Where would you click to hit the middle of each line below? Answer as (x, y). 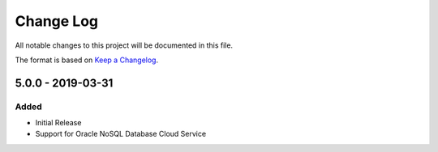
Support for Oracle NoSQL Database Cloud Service (121, 134)
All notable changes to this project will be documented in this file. (124, 45)
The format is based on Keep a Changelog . (86, 60)
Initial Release (58, 123)
